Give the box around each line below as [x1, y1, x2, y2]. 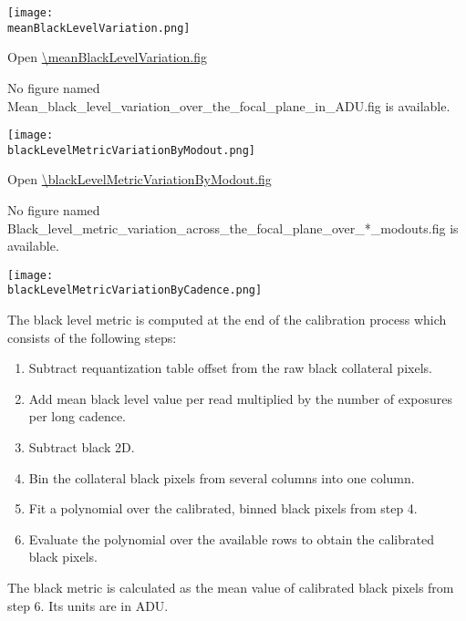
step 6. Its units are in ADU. [7, 595, 169, 615]
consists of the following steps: [7, 327, 177, 347]
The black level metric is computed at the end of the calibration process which [7, 310, 447, 329]
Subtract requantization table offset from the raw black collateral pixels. [28, 358, 432, 378]
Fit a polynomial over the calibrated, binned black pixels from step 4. [28, 499, 418, 518]
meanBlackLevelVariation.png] [7, 21, 191, 35]
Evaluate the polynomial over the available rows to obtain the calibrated [28, 529, 434, 548]
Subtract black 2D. [28, 438, 135, 457]
